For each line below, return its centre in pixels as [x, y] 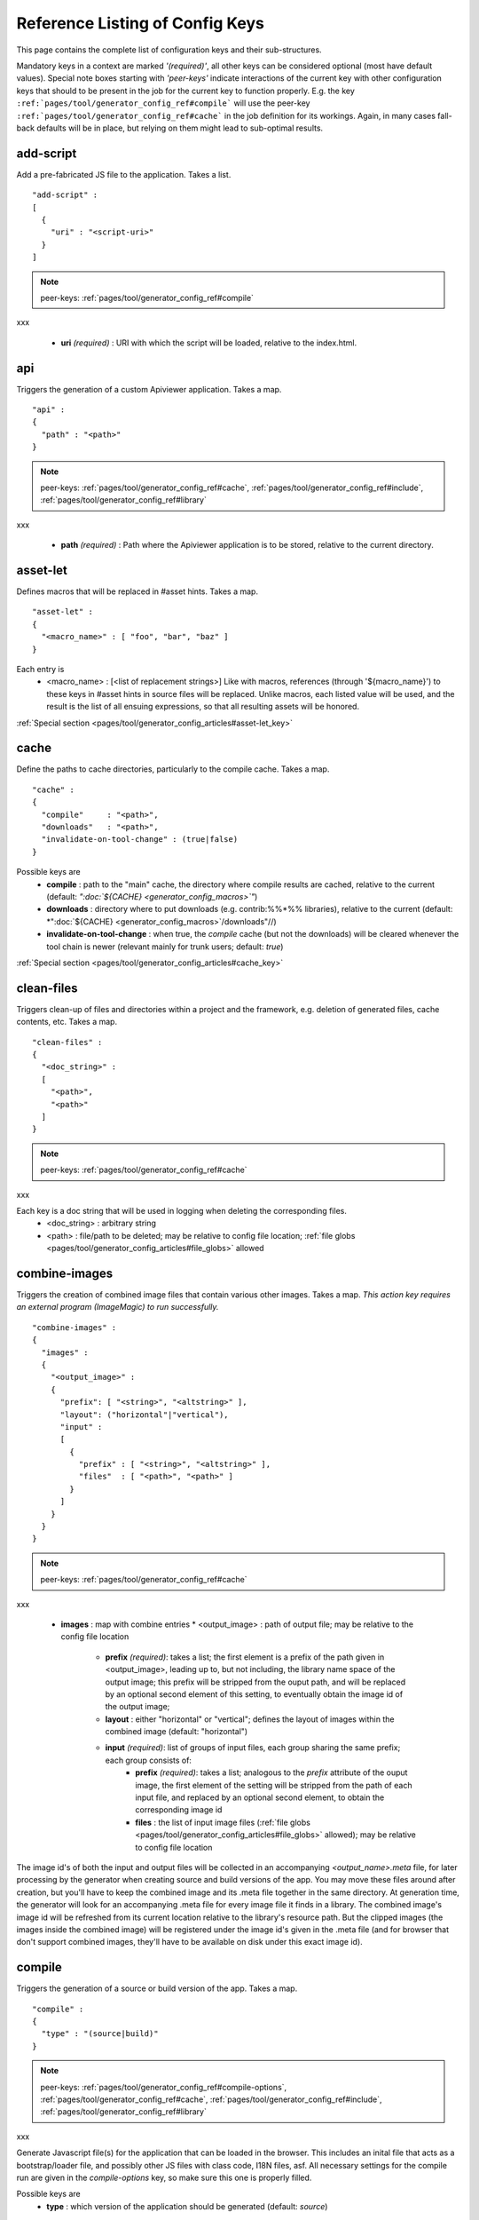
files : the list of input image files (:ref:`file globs [223, 1822]
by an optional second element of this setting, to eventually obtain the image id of [254, 1694]
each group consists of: [149, 1760]
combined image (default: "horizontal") [177, 1732]
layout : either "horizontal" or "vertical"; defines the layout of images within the [250, 1719]
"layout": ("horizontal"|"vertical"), [145, 1415]
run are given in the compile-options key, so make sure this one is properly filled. [164, 2177]
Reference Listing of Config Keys [141, 23]
